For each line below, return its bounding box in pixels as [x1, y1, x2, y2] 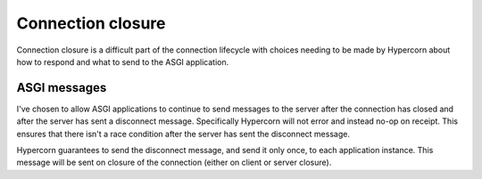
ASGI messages [16, 80, 107, 95]
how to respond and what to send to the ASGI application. [16, 56, 229, 67]
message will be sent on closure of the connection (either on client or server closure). [16, 157, 332, 168]
